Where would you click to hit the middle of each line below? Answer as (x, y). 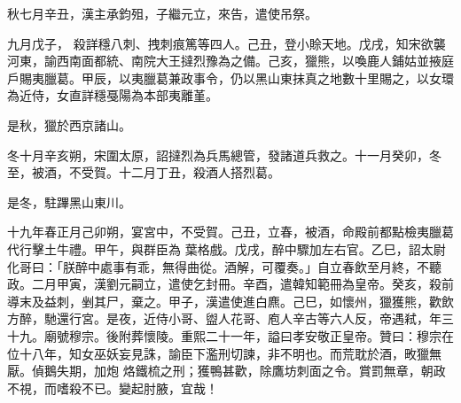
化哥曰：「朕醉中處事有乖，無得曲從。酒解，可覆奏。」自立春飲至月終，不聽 (224, 266)
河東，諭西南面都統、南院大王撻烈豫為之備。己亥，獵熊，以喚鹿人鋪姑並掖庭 (230, 61)
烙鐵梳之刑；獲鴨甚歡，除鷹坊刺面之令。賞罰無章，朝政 (284, 371)
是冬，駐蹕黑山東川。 (69, 201)
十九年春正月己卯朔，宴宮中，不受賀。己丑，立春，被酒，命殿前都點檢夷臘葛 (230, 232)
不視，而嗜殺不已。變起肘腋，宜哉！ (113, 387)
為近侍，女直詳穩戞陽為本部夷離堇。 (113, 95)
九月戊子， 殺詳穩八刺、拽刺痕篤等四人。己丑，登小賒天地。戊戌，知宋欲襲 (227, 43)
